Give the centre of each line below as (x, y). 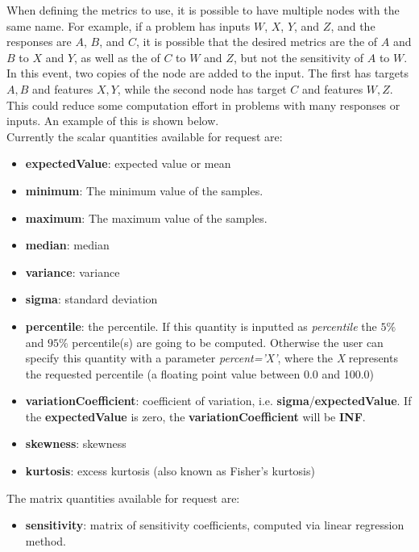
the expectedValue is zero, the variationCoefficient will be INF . (195, 416)
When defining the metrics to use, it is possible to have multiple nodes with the (203, 10)
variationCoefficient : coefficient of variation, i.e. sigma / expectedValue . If (218, 401)
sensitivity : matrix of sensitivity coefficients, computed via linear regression (215, 525)
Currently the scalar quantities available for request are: (145, 136)
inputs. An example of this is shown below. (113, 121)
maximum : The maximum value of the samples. (146, 217)
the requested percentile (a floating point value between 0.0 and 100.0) (200, 373)
